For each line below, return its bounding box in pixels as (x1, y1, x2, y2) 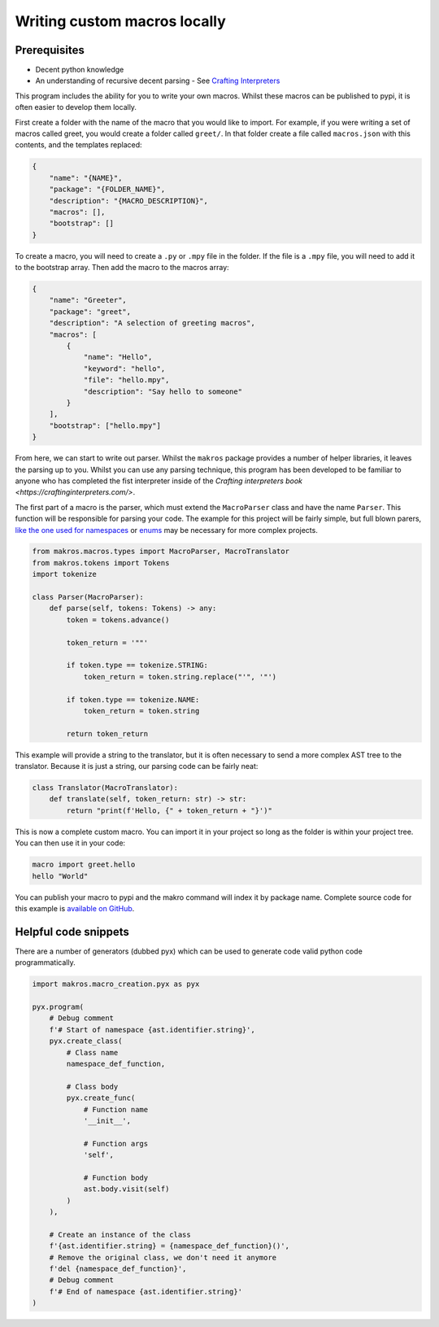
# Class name (66, 1048, 119, 1057)
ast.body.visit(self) (83, 1185, 170, 1194)
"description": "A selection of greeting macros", (49, 318, 255, 328)
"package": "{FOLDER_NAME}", (49, 185, 166, 194)
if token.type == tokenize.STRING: (66, 661, 209, 670)
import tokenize (32, 570, 98, 579)
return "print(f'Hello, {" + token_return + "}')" (66, 805, 272, 815)
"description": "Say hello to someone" (83, 386, 243, 396)
